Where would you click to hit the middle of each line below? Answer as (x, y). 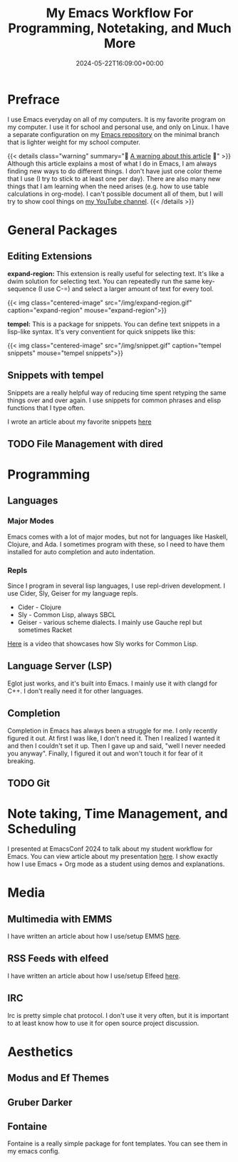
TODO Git (29, 784)
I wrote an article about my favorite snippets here (79, 422)
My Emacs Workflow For (120, 13)
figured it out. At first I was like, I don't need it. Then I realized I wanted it (114, 738)
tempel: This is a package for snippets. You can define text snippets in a (114, 324)
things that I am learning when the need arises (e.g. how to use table (108, 186)
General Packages (62, 230)
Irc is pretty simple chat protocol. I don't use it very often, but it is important (118, 1015)
